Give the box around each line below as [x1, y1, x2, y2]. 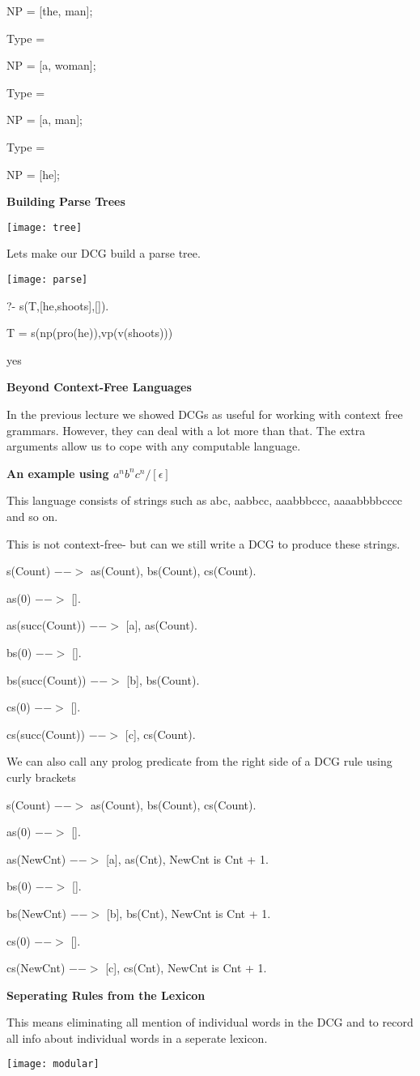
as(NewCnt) [6, 850, 66, 867]
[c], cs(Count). [125, 725, 196, 742]
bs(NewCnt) [6, 904, 66, 921]
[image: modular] [6, 1058, 100, 1070]
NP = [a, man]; [6, 111, 83, 128]
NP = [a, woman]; [6, 57, 96, 74]
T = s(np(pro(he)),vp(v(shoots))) [6, 324, 173, 341]
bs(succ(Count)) [6, 671, 87, 688]
